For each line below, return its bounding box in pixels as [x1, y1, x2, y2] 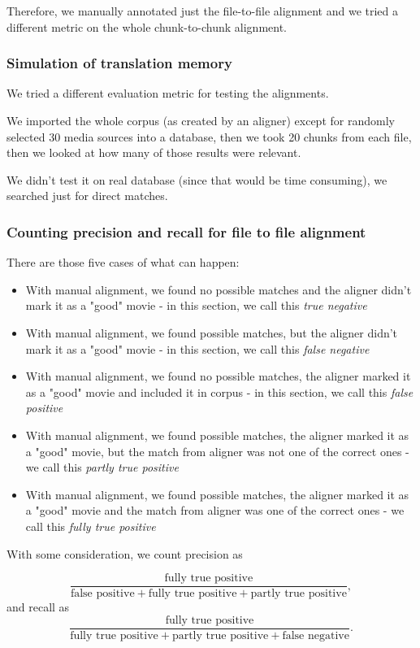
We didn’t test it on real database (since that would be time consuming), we [6, 171, 388, 188]
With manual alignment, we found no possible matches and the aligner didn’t [25, 281, 412, 298]
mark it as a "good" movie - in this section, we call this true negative [25, 297, 367, 314]
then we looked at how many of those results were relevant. [6, 144, 301, 161]
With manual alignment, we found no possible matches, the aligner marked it [25, 367, 411, 385]
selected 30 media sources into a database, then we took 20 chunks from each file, [6, 128, 412, 145]
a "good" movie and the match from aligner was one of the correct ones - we [25, 502, 405, 519]
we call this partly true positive [25, 459, 179, 476]
